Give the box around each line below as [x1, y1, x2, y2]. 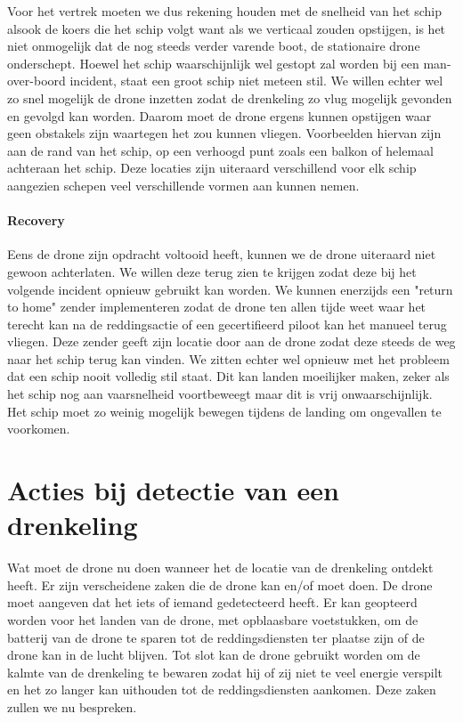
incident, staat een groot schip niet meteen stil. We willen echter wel [69, 71, 443, 90]
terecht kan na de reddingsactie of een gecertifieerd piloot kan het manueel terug [7, 314, 447, 333]
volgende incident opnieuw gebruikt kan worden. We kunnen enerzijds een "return [7, 280, 453, 298]
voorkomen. [7, 419, 70, 438]
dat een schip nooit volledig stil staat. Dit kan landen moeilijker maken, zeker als [7, 367, 450, 385]
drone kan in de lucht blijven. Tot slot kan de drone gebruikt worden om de [7, 645, 420, 664]
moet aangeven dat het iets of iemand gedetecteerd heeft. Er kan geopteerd [7, 593, 418, 612]
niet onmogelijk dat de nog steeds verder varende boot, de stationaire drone [7, 37, 420, 55]
